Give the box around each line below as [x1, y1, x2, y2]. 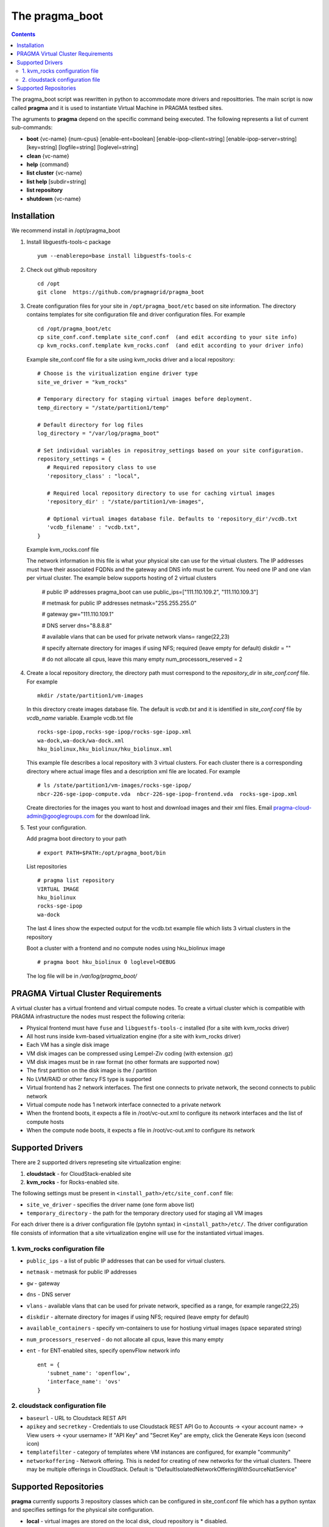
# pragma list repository [37, 877, 115, 884]
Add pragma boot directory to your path [26, 835, 127, 842]
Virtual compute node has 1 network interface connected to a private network [26, 1101, 222, 1109]
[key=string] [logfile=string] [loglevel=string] [26, 144, 139, 151]
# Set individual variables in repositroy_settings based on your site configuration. [37, 446, 304, 454]
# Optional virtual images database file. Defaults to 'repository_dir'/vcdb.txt [46, 515, 298, 522]
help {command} [26, 161, 69, 168]
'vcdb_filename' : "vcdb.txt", [46, 524, 140, 531]
